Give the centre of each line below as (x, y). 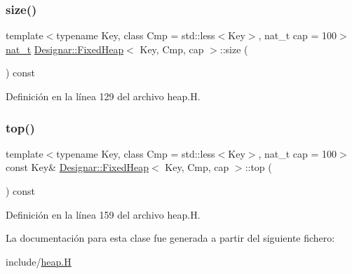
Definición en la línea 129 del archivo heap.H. (103, 96)
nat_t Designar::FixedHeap (65, 49)
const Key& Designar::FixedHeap (77, 167)
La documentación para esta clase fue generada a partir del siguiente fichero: (170, 238)
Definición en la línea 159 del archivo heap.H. (103, 214)
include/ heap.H (39, 261)
